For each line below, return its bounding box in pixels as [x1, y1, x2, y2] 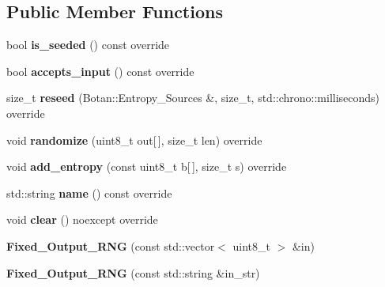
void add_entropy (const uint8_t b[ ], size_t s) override [6, 158, 287, 175]
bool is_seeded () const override [6, 36, 170, 53]
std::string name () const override [6, 184, 172, 201]
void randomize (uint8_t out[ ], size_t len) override [6, 131, 262, 148]
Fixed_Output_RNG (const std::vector [6, 237, 215, 254]
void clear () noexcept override [6, 211, 158, 228]
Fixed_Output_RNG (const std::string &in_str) [6, 264, 260, 281]
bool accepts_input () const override [6, 62, 194, 79]
